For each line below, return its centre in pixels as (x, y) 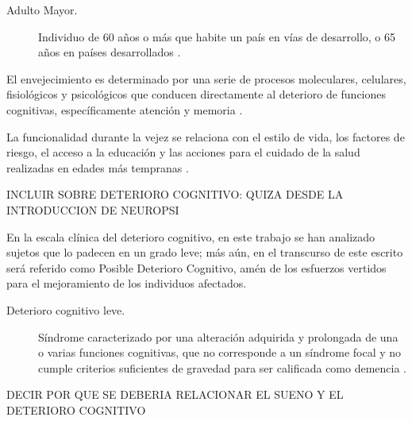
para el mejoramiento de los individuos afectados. (127, 283)
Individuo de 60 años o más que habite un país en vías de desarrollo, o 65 (217, 36)
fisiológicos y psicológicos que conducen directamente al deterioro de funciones (196, 94)
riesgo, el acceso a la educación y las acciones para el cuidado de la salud (183, 152)
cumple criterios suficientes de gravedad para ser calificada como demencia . (223, 367)
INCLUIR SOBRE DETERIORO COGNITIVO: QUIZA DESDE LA (175, 194)
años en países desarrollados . (110, 52)
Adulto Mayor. (42, 10)
